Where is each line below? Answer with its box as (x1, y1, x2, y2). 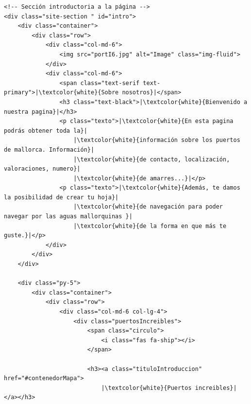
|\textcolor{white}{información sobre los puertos (73, 137, 240, 144)
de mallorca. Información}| (4, 146, 95, 153)
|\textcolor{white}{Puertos (101, 384, 192, 391)
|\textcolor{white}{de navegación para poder (73, 203, 223, 211)
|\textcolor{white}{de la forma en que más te (73, 222, 227, 229)
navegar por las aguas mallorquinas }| (4, 213, 133, 220)
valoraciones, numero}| (4, 165, 81, 173)
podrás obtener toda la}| (4, 127, 87, 134)
